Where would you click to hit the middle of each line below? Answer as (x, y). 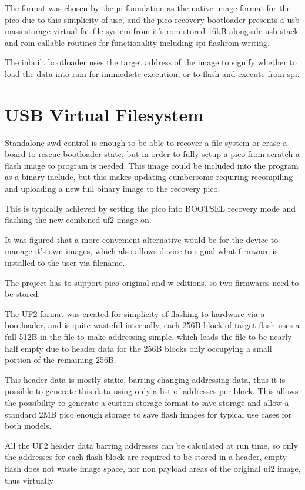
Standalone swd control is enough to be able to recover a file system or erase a (146, 142)
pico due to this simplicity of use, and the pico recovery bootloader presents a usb (152, 19)
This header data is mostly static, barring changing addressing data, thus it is (145, 379)
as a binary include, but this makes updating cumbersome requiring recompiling (149, 177)
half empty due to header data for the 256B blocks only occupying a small (138, 348)
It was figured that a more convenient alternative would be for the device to (142, 239)
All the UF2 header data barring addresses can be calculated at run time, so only (151, 445)
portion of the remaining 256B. (61, 360)
